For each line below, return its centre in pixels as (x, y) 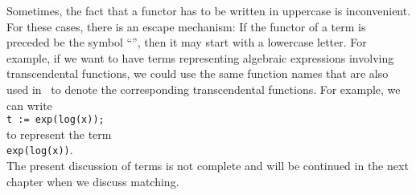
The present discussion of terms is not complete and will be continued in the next (208, 166)
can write (29, 105)
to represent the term (59, 134)
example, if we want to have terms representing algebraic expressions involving (200, 57)
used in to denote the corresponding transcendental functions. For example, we (204, 89)
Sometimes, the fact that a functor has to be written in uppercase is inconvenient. (209, 10)
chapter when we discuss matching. (93, 181)
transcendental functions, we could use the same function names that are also (198, 73)
